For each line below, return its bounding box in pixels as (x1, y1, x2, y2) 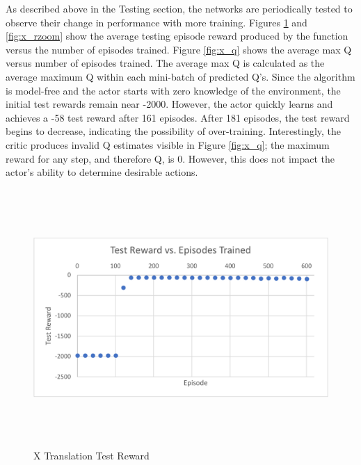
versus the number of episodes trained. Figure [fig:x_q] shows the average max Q (6, 42, 352, 56)
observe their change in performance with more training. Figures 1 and (6, 15, 307, 29)
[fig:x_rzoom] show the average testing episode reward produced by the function (6, 28, 348, 43)
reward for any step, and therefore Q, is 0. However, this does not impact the (6, 151, 335, 165)
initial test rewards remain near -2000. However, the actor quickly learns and (6, 97, 333, 111)
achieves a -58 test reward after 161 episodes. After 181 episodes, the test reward (6, 110, 350, 124)
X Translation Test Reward (33, 448, 150, 462)
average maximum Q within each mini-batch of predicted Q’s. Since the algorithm (6, 69, 355, 83)
